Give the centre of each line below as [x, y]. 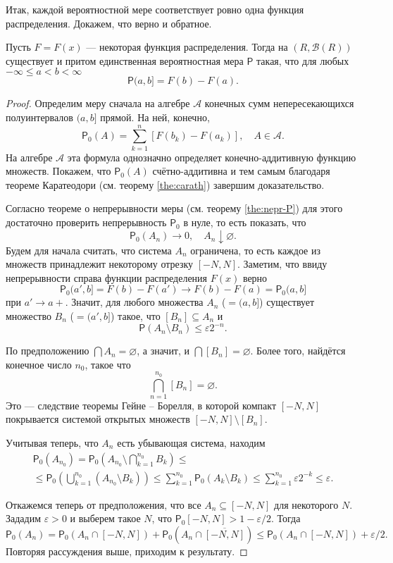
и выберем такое [105, 518]
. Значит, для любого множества [134, 302]
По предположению [48, 351]
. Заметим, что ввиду [282, 264]
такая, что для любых [303, 60]
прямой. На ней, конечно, [155, 117]
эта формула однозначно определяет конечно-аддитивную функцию [212, 157]
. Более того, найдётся [298, 351]
